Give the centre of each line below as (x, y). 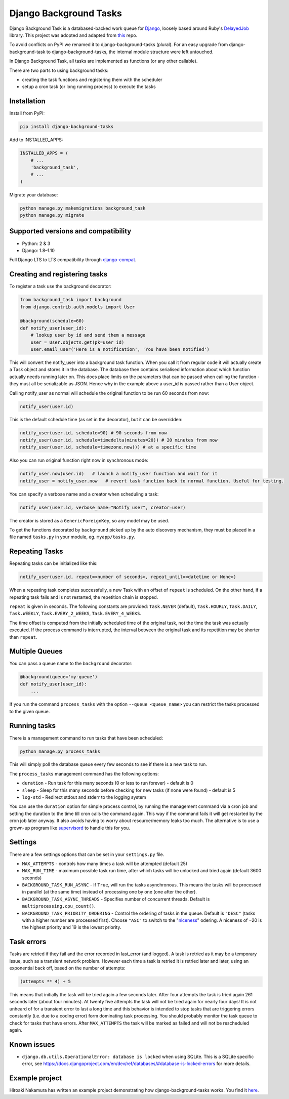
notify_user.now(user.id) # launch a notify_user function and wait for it (119, 474)
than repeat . (23, 637)
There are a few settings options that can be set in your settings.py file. (87, 854)
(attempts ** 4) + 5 (45, 982)
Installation (27, 101)
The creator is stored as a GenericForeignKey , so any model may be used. (89, 520)
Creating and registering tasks (58, 274)
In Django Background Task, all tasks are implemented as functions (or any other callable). (104, 61)
